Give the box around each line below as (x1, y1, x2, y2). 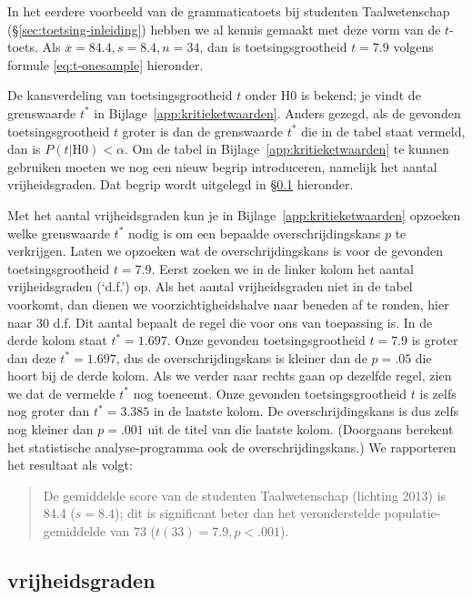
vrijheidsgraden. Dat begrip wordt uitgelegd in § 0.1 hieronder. (7, 175, 354, 194)
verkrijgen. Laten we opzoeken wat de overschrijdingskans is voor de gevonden (7, 241, 444, 260)
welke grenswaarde (7, 223, 110, 242)
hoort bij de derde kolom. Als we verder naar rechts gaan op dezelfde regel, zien (7, 366, 452, 385)
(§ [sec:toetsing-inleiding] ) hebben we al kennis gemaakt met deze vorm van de (7, 19, 441, 38)
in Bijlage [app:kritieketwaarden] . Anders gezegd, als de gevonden (94, 103, 461, 122)
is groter (411, 330, 458, 350)
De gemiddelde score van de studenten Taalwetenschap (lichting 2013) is (43, 485, 447, 504)
